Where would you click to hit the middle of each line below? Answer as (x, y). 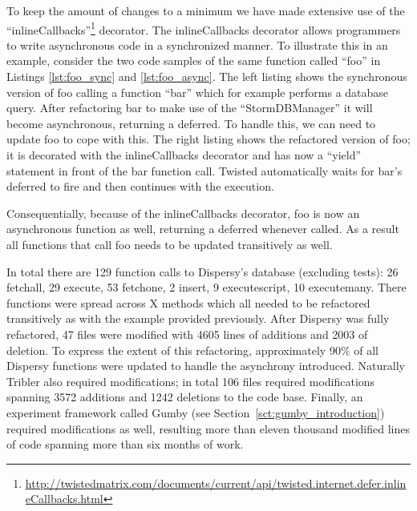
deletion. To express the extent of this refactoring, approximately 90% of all (192, 350)
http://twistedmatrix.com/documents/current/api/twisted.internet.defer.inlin (216, 483)
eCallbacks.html (64, 499)
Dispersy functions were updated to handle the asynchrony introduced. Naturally (206, 366)
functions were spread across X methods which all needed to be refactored (188, 302)
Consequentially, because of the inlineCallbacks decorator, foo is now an (183, 213)
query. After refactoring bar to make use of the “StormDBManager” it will (190, 108)
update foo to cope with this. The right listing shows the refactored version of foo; (208, 139)
